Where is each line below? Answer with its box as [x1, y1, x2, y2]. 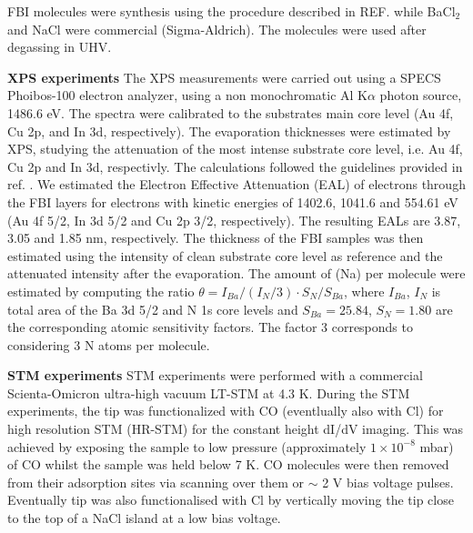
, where [344, 281, 385, 300]
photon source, [379, 85, 462, 105]
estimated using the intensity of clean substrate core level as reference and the [7, 246, 443, 265]
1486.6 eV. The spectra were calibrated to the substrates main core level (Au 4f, [7, 103, 454, 122]
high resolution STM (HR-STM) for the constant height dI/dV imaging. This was [7, 419, 464, 438]
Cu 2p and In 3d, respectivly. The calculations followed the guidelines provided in [7, 156, 463, 176]
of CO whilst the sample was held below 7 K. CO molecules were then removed [7, 455, 449, 474]
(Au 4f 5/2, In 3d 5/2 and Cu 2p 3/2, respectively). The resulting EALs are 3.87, [7, 210, 461, 229]
